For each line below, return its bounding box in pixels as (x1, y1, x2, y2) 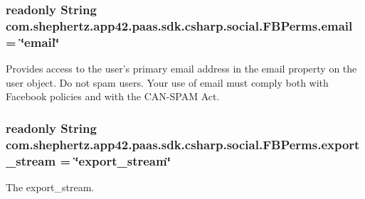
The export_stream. (6, 179, 95, 194)
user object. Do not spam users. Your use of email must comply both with (6, 75, 329, 90)
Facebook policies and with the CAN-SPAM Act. (6, 89, 220, 104)
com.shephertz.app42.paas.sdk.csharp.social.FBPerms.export (6, 135, 360, 153)
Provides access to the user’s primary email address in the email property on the (6, 61, 357, 76)
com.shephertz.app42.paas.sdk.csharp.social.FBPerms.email (6, 16, 353, 34)
